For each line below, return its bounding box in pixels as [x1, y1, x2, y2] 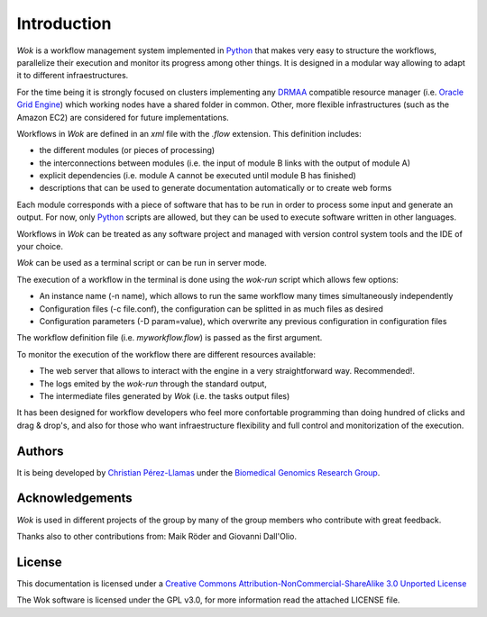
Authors [16, 443, 64, 458]
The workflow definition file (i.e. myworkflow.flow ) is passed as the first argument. [16, 332, 323, 343]
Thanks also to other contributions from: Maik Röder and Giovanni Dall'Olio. [16, 531, 298, 541]
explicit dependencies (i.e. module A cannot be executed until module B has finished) [39, 170, 356, 181]
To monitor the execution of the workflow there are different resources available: [16, 349, 316, 359]
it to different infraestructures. [16, 70, 129, 81]
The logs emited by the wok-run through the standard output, [39, 378, 268, 389]
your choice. [16, 241, 63, 252]
